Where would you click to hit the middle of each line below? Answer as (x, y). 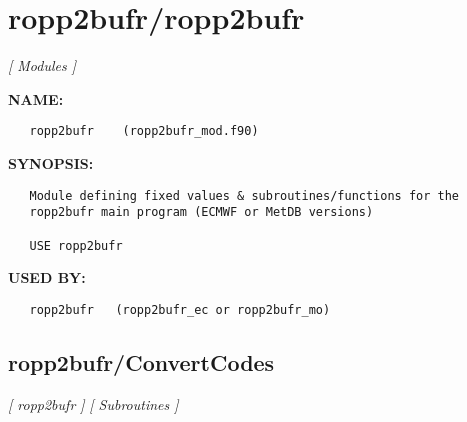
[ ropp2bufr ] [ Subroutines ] (93, 403)
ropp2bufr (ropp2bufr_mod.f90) (144, 131)
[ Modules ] (42, 65)
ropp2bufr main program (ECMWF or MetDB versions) (201, 212)
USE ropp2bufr (76, 245)
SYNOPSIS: (51, 162)
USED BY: (47, 277)
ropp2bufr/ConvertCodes (141, 361)
